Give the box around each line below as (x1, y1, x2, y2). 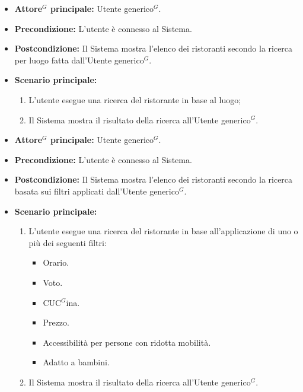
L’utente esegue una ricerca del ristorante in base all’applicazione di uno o (28, 225, 298, 237)
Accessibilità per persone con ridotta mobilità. (43, 336, 211, 348)
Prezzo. (43, 316, 69, 329)
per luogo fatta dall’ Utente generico (14, 53, 144, 66)
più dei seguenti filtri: (28, 236, 107, 248)
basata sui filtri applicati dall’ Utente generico (14, 184, 179, 197)
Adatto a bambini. (43, 356, 110, 368)
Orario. (43, 256, 69, 269)
